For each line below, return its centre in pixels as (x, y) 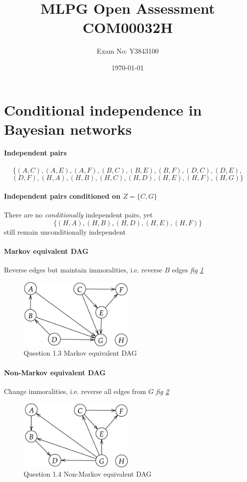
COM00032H (128, 27)
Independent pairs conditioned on (62, 196)
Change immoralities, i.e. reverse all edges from (75, 391)
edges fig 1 (188, 270)
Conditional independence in (103, 109)
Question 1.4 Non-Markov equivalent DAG (88, 474)
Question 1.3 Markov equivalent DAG (80, 353)
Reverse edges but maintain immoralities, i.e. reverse (83, 270)
